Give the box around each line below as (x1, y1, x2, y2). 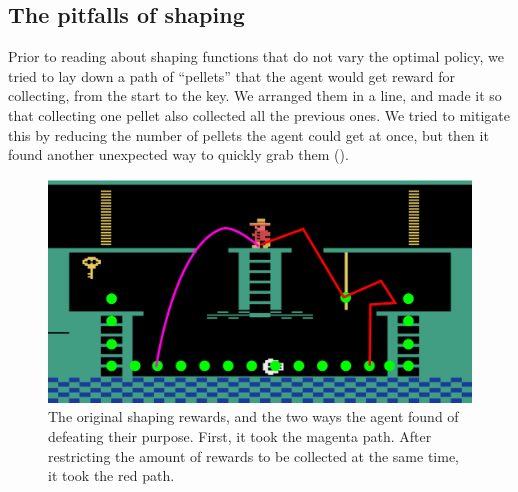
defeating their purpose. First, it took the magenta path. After (48, 425, 432, 446)
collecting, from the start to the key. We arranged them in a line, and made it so (8, 85, 502, 106)
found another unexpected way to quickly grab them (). (8, 144, 349, 165)
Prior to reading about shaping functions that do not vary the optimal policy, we (8, 46, 505, 67)
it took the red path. (48, 465, 175, 486)
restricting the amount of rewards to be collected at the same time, (48, 445, 459, 466)
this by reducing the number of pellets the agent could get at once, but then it (8, 124, 489, 145)
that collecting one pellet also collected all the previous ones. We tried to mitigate (8, 104, 510, 125)
